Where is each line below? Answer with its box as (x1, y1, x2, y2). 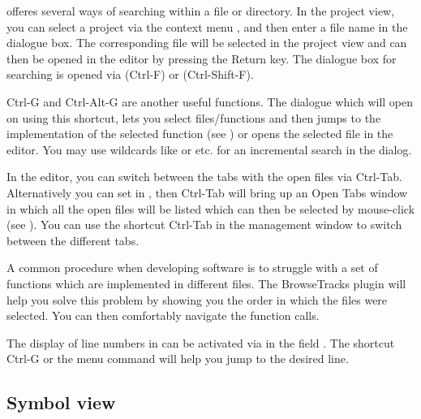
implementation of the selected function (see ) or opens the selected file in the (6, 125, 393, 142)
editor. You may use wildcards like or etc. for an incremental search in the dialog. (6, 140, 412, 158)
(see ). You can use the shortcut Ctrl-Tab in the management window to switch (6, 216, 402, 233)
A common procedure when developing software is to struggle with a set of (6, 259, 378, 276)
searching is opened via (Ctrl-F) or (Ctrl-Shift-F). (6, 66, 254, 83)
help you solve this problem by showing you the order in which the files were (6, 291, 388, 308)
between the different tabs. (6, 231, 140, 248)
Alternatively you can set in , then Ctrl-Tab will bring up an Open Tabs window (6, 184, 408, 201)
